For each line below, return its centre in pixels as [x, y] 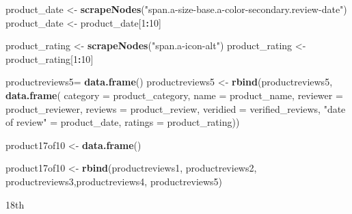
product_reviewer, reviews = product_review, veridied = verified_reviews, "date [176, 108]
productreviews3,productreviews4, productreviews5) [114, 181]
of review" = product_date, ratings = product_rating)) [123, 122]
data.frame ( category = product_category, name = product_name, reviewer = [174, 95]
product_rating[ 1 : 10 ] [50, 58]
